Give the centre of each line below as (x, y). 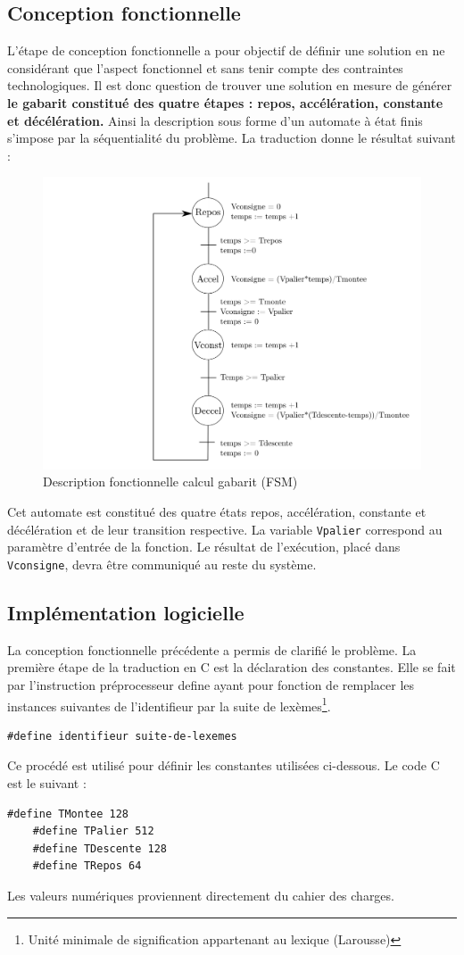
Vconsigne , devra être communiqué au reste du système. (162, 564)
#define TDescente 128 (99, 848)
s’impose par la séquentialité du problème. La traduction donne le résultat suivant (232, 138)
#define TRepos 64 (87, 866)
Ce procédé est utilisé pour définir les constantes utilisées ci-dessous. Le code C (224, 765)
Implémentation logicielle (126, 612)
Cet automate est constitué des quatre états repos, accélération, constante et (217, 512)
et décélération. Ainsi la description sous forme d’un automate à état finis (215, 120)
